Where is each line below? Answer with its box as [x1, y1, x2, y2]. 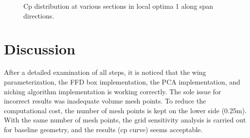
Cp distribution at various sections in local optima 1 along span [23, 1, 214, 11]
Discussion [4, 39, 75, 59]
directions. [23, 10, 54, 20]
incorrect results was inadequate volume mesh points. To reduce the [4, 96, 206, 106]
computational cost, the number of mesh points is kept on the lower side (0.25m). [4, 105, 247, 115]
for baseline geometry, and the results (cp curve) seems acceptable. [4, 124, 203, 134]
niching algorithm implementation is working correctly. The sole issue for [4, 86, 221, 96]
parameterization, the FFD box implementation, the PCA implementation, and [4, 76, 240, 86]
